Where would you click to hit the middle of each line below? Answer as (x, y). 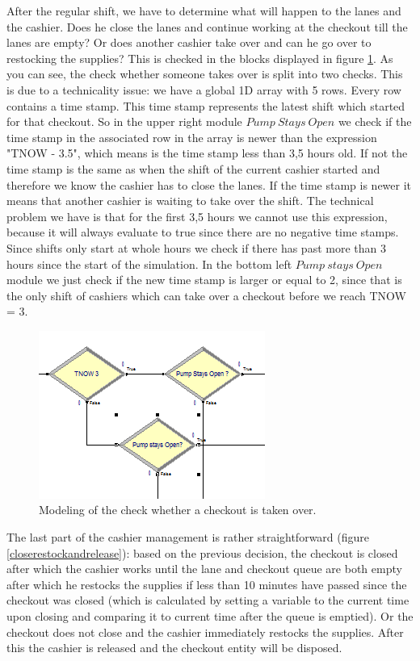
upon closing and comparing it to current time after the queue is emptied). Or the (210, 616)
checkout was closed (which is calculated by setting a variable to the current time (208, 600)
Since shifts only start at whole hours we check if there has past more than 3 (196, 247)
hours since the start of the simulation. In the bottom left (149, 264)
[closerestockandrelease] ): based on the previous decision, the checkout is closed (202, 552)
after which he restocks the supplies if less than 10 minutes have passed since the (207, 584)
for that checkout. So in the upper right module (124, 121)
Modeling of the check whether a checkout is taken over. (178, 510)
